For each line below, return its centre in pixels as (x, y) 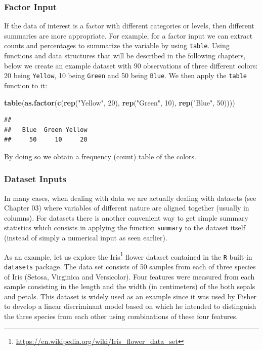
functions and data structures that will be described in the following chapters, (125, 56)
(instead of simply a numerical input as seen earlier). (86, 238)
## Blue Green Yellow (46, 130)
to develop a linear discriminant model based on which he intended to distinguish (130, 306)
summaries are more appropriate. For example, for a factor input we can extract (128, 35)
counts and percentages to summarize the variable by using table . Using (117, 45)
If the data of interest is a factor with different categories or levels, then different (129, 26)
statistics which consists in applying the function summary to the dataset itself (125, 228)
